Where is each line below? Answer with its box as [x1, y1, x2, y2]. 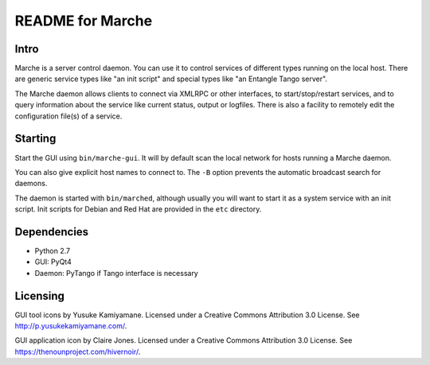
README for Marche [14, 12, 153, 29]
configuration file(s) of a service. [14, 111, 123, 121]
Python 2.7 [34, 247, 71, 255]
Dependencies [14, 225, 89, 239]
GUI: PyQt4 [34, 257, 72, 266]
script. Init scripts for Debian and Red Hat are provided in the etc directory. [14, 204, 262, 214]
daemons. [14, 179, 48, 188]
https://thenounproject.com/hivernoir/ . [14, 347, 141, 356]
